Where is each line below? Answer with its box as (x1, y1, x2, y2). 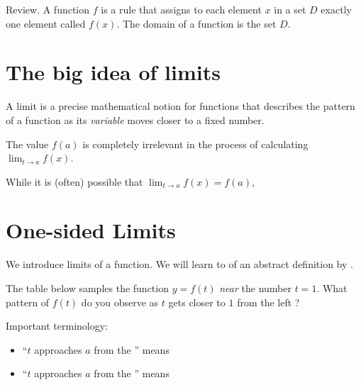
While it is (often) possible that (6, 174, 143, 189)
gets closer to (168, 294, 226, 309)
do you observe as (81, 294, 159, 309)
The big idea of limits (6, 57, 221, 87)
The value (6, 136, 49, 151)
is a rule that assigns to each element (101, 2, 262, 16)
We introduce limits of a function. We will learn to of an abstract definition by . (6, 257, 353, 272)
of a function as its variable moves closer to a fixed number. (6, 112, 265, 127)
